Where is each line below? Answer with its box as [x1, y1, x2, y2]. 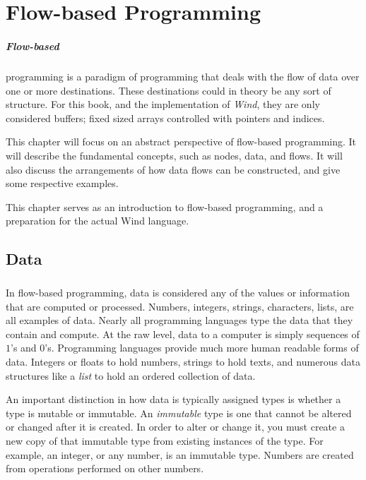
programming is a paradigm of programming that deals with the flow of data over [6, 68, 360, 83]
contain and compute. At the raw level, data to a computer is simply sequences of [6, 326, 360, 341]
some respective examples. [6, 176, 119, 191]
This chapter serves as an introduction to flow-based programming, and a [6, 199, 324, 214]
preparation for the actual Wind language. [6, 213, 189, 228]
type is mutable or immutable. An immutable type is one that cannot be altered [6, 405, 352, 420]
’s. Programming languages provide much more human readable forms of [45, 340, 359, 355]
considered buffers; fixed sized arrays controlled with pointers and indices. [6, 110, 325, 125]
